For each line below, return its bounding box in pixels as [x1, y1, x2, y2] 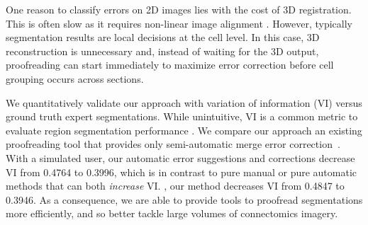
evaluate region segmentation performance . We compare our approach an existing [6, 122, 362, 137]
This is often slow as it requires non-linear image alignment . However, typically [6, 16, 352, 30]
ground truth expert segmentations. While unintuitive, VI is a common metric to [6, 109, 358, 124]
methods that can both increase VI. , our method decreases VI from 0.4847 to [6, 178, 345, 193]
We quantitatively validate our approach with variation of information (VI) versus [6, 95, 362, 110]
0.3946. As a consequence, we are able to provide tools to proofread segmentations [6, 192, 363, 207]
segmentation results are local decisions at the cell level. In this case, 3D [6, 30, 320, 45]
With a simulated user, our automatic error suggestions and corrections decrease [6, 150, 355, 165]
